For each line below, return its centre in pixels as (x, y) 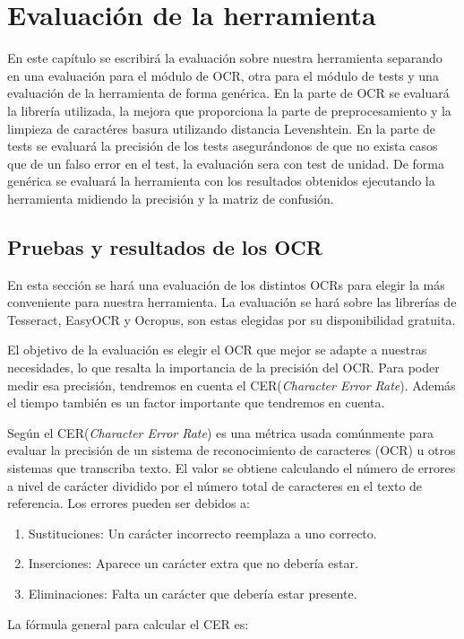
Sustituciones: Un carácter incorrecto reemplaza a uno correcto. (202, 533)
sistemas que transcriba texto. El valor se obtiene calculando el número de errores (232, 468)
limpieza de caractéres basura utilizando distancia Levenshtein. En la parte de (222, 128)
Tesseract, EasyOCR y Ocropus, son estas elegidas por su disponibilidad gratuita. (232, 319)
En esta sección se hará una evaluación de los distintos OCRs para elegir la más (226, 284)
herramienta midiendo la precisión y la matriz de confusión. (171, 198)
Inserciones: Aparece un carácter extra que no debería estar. (193, 563)
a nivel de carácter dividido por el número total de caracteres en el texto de (215, 485)
